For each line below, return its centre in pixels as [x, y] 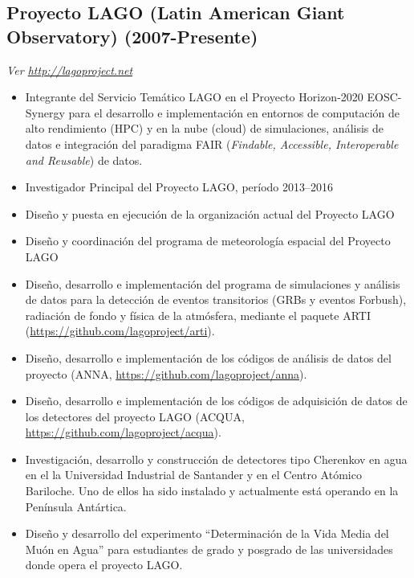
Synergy [45, 112]
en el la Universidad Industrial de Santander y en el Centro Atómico [193, 475]
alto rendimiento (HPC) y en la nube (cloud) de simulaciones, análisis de [205, 128]
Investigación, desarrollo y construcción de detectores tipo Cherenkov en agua [216, 459]
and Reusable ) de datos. [84, 160]
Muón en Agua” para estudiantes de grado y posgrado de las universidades [209, 549]
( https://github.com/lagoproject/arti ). [120, 331]
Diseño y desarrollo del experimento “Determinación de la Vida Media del [207, 533]
